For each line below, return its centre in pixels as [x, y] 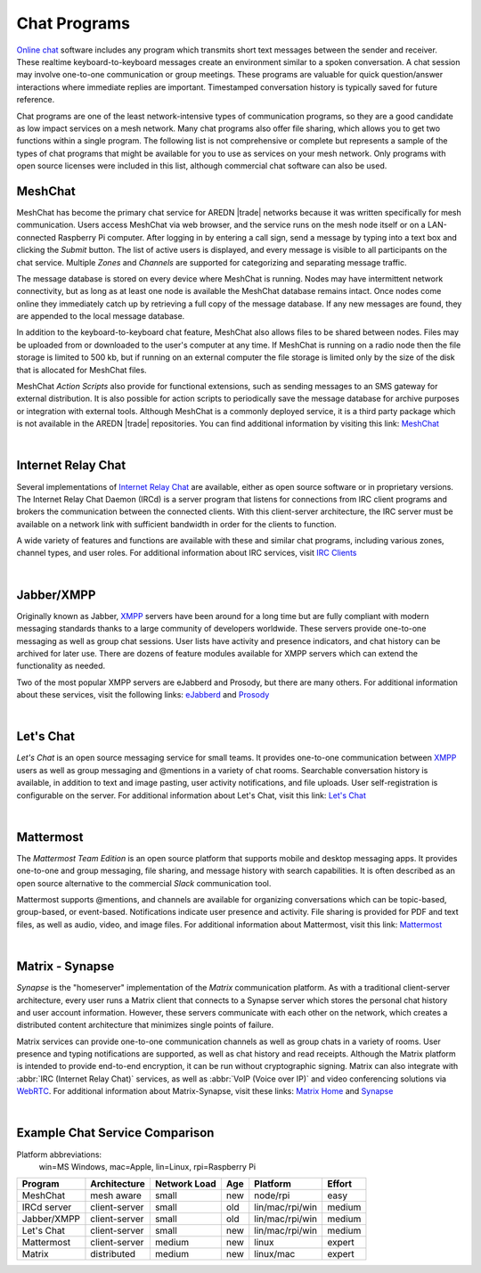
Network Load [185, 1184]
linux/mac [275, 1254]
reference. [36, 100]
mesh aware [116, 1195]
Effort [339, 1184]
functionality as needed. [61, 666]
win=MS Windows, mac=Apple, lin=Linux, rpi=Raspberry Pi [147, 1166]
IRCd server [47, 1207]
